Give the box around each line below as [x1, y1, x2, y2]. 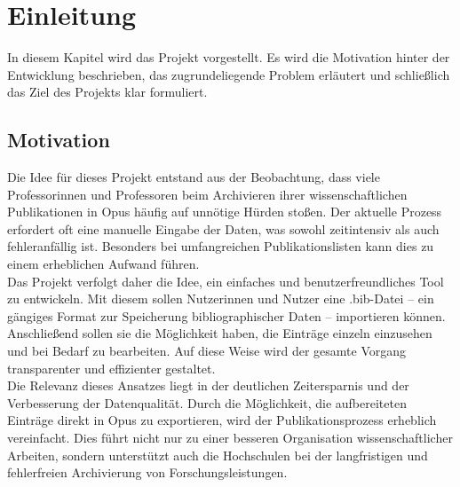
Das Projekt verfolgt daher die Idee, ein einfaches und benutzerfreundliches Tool [7, 271, 444, 290]
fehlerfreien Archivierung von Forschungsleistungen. [7, 463, 288, 482]
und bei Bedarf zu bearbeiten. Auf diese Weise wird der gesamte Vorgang [7, 342, 407, 360]
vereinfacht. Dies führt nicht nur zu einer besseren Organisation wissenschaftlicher [7, 428, 453, 447]
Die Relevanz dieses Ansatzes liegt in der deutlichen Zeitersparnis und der [7, 376, 409, 395]
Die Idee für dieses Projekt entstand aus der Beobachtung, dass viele [7, 168, 380, 186]
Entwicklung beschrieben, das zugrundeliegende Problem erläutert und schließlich [7, 65, 450, 83]
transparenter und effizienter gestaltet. [7, 358, 216, 377]
